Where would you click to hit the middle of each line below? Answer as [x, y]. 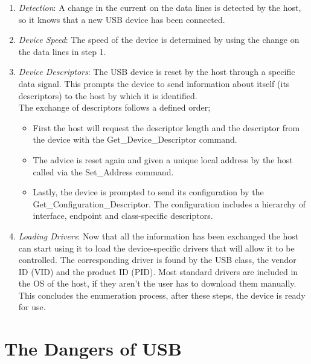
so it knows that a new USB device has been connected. [122, 19]
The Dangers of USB [93, 349]
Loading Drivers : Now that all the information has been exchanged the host [159, 236]
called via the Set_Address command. [103, 171]
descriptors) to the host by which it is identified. [108, 95]
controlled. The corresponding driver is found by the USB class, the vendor [157, 260]
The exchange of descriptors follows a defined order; [114, 107]
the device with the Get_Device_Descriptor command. [135, 139]
